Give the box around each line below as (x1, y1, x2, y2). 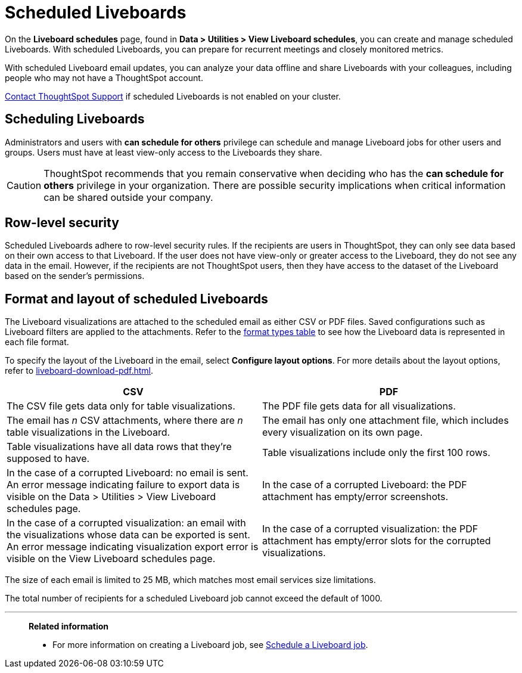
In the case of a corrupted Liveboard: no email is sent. (7, 467, 248, 479)
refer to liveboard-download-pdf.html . (5, 365, 154, 376)
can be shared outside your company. (44, 191, 213, 203)
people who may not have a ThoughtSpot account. (5, 72, 203, 83)
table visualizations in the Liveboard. (7, 426, 170, 439)
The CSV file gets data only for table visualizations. (7, 400, 235, 413)
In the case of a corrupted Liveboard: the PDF (262, 479, 467, 491)
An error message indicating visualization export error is (7, 541, 259, 553)
